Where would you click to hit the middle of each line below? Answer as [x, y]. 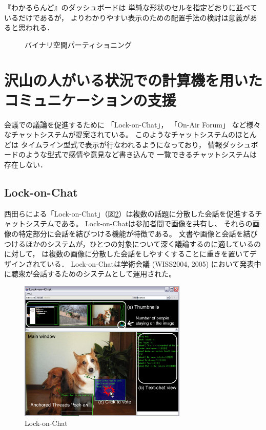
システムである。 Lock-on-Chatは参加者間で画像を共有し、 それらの [139, 223]
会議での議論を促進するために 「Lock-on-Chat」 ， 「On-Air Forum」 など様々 [132, 124]
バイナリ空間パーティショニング [78, 44]
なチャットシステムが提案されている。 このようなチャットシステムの [120, 134]
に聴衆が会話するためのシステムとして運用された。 [90, 274]
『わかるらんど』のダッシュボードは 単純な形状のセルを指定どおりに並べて [131, 7]
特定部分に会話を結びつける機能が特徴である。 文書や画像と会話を [131, 234]
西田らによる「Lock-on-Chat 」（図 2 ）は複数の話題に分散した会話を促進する [130, 213]
